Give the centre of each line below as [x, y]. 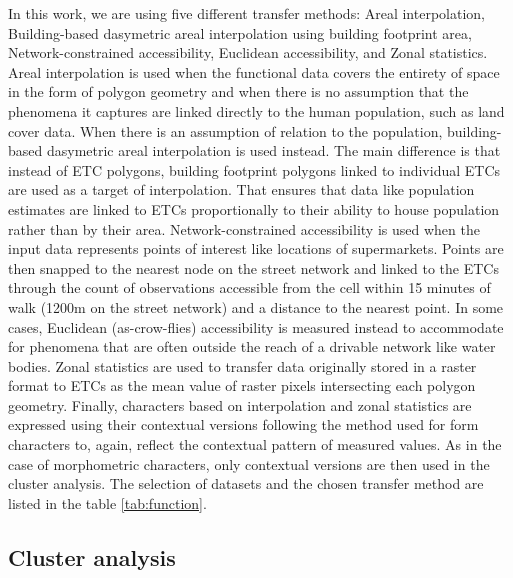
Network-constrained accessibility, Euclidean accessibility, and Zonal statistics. [248, 52]
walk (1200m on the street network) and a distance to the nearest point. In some [256, 306]
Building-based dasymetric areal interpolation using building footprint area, [240, 32]
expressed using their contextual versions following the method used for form [243, 424]
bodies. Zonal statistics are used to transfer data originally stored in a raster [242, 365]
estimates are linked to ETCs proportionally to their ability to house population [254, 208]
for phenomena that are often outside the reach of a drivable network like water [252, 346]
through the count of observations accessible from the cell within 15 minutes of [249, 287]
